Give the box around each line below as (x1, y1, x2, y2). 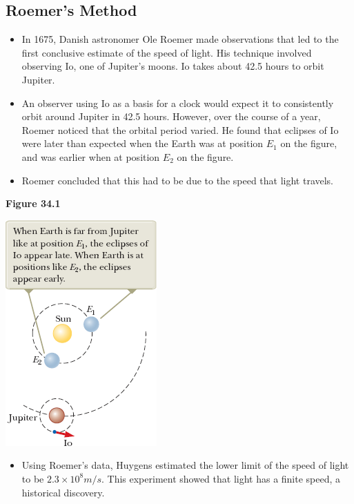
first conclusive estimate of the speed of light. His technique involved (21, 45, 312, 59)
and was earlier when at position (21, 149, 160, 164)
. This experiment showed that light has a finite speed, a (101, 471, 341, 485)
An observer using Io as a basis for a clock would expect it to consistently (21, 95, 334, 110)
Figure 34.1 (6, 196, 61, 211)
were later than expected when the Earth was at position (21, 136, 264, 151)
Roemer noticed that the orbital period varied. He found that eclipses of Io (21, 122, 339, 137)
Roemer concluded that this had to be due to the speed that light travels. (21, 173, 334, 187)
